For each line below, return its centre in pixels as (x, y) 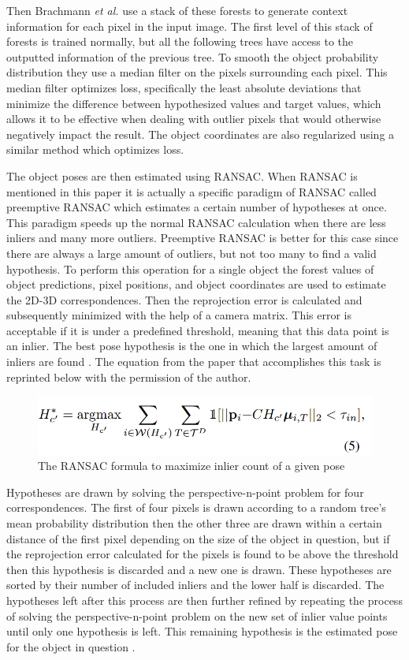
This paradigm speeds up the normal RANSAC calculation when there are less (196, 222)
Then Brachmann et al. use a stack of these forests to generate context (177, 10)
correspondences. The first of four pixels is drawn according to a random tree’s (196, 507)
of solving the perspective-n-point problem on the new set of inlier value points (197, 615)
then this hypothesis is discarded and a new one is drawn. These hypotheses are (199, 569)
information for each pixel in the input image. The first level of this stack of (190, 26)
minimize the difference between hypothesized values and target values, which (194, 103)
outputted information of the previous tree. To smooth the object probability (193, 56)
